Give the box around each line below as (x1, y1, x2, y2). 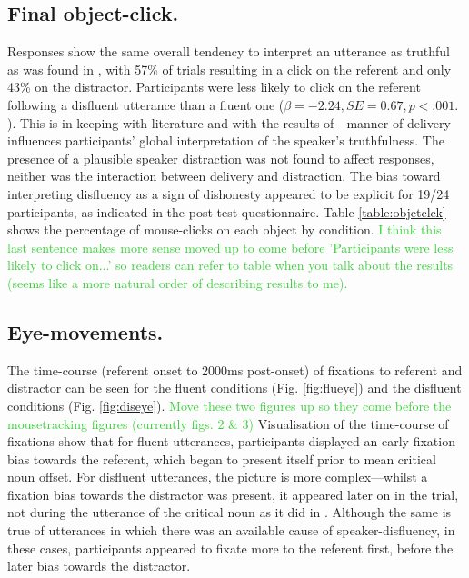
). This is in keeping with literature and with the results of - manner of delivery (7, 113, 451, 132)
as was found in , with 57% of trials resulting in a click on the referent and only (7, 59, 452, 78)
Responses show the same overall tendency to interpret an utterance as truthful (7, 42, 450, 61)
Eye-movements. (7, 317, 164, 345)
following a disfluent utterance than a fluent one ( (7, 95, 284, 114)
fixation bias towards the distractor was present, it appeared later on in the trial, (7, 484, 459, 503)
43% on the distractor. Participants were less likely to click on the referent (7, 77, 421, 96)
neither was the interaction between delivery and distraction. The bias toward (7, 166, 441, 185)
